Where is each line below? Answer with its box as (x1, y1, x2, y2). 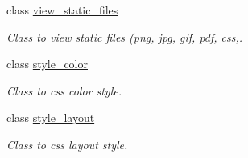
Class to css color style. (6, 82, 122, 99)
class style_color (6, 55, 88, 72)
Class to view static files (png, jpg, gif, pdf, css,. (6, 28, 243, 45)
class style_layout (6, 109, 95, 126)
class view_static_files (6, 2, 118, 18)
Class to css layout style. (6, 136, 128, 152)
